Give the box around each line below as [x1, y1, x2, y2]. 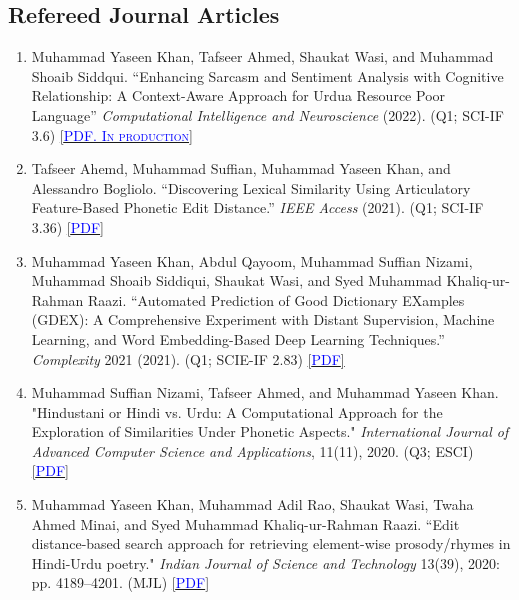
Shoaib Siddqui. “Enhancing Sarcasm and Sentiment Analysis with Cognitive [31, 65, 504, 86]
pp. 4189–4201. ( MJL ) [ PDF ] [31, 572, 210, 593]
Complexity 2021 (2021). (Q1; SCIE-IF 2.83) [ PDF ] [31, 348, 345, 369]
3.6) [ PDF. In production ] [31, 124, 193, 145]
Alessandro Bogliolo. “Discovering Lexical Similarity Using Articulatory [31, 177, 471, 198]
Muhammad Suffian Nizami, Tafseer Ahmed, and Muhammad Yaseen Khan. [31, 382, 499, 403]
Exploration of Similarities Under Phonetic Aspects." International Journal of [31, 421, 509, 442]
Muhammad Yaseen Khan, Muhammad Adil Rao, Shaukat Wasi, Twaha [31, 494, 474, 515]
